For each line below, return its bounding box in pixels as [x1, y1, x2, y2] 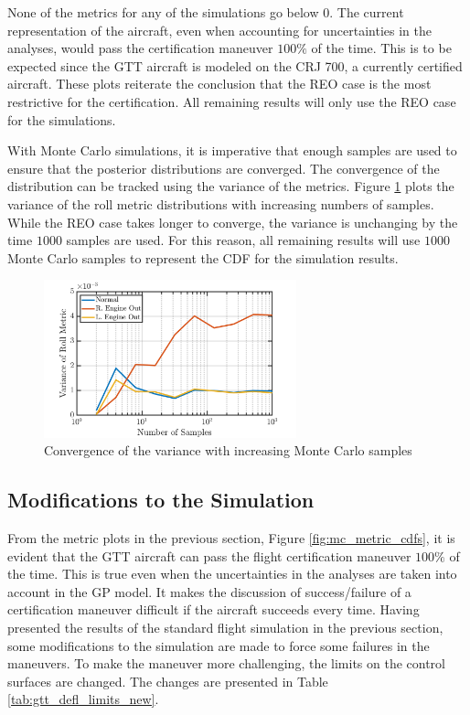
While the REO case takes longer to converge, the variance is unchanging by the [7, 212, 458, 231]
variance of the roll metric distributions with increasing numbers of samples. [7, 194, 434, 213]
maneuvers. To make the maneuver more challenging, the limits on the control [7, 654, 445, 673]
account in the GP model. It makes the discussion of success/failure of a [7, 582, 411, 601]
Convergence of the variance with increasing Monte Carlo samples [44, 441, 412, 460]
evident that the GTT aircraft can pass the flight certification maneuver [7, 546, 411, 565]
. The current [329, 3, 404, 21]
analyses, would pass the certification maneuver [7, 38, 273, 58]
